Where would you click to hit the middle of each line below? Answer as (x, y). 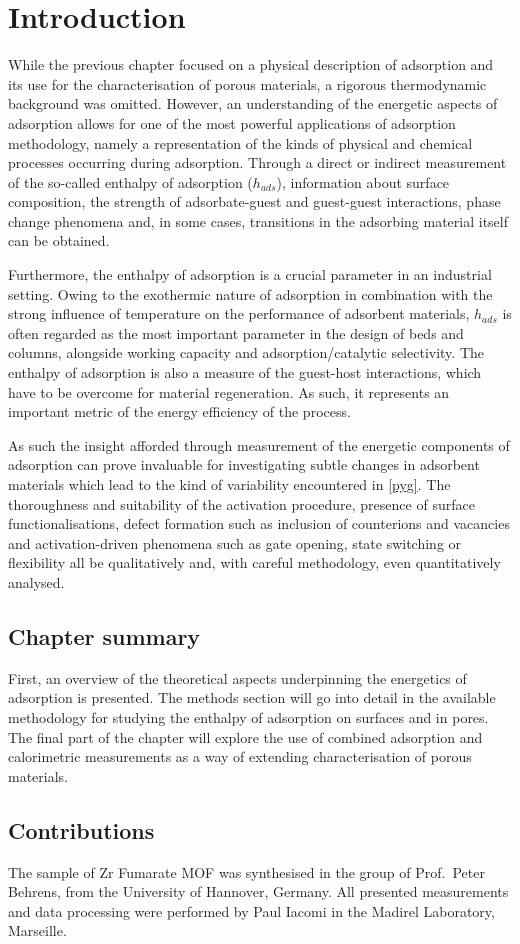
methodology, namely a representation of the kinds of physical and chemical (240, 142)
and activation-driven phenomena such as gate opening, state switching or (235, 542)
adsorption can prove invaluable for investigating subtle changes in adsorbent (244, 464)
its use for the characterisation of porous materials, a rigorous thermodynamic (247, 83)
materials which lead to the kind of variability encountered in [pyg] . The (229, 484)
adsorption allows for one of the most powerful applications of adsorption (232, 122)
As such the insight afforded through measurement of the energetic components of (259, 444)
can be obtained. (59, 240)
